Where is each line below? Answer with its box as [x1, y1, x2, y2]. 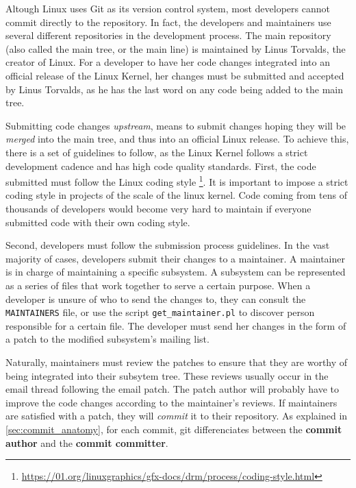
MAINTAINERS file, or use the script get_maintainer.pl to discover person [5, 305, 315, 319]
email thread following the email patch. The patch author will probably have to [5, 382, 340, 396]
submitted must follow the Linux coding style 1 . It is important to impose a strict [5, 173, 348, 188]
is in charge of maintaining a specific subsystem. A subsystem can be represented [5, 265, 346, 279]
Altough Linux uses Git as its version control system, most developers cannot [5, 1, 330, 15]
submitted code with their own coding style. [5, 215, 190, 229]
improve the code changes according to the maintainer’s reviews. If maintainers [5, 395, 338, 409]
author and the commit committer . [5, 435, 168, 450]
